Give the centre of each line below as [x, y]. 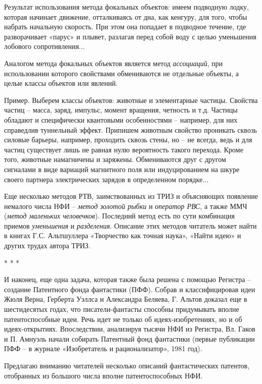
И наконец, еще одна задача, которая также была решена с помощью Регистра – [128, 279]
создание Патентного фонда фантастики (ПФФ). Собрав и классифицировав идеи [130, 289]
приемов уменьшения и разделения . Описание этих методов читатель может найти [130, 225]
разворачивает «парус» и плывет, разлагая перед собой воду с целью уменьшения [130, 36]
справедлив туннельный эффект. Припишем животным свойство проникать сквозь [130, 129]
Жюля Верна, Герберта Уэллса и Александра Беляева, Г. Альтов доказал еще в [126, 299]
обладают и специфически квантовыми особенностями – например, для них [121, 119]
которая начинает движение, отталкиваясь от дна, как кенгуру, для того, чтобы [126, 16]
